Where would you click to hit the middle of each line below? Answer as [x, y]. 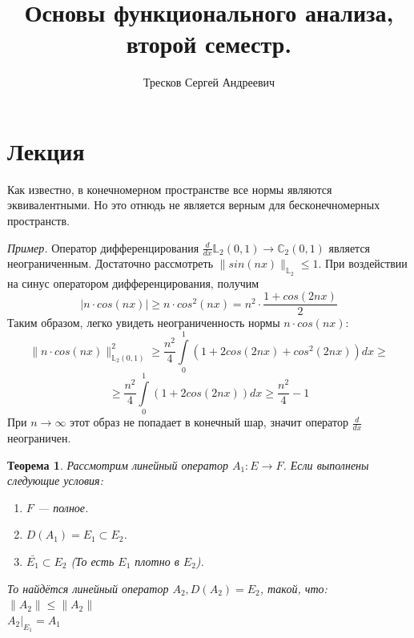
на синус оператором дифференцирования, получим [133, 283]
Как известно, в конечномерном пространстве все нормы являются [170, 189]
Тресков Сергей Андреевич [209, 82]
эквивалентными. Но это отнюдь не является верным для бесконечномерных [194, 205]
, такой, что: [293, 588]
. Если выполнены [326, 464]
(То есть [92, 561]
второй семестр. [209, 44]
